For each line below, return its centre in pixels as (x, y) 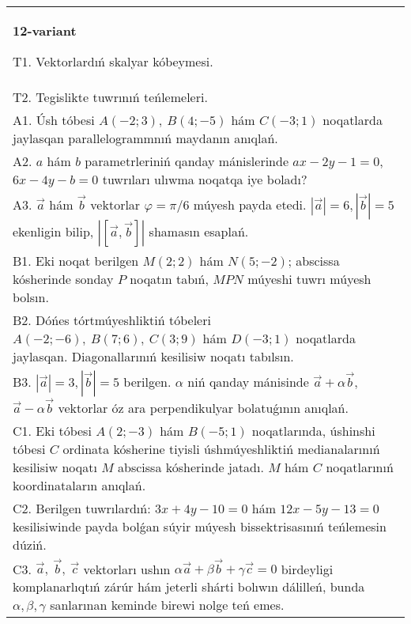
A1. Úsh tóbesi (54, 120)
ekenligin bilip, (53, 231)
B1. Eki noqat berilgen (76, 261)
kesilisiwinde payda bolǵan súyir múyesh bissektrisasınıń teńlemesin (200, 526)
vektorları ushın (127, 569)
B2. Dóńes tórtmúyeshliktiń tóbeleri (112, 320)
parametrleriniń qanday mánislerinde (187, 161)
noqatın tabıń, (169, 279)
